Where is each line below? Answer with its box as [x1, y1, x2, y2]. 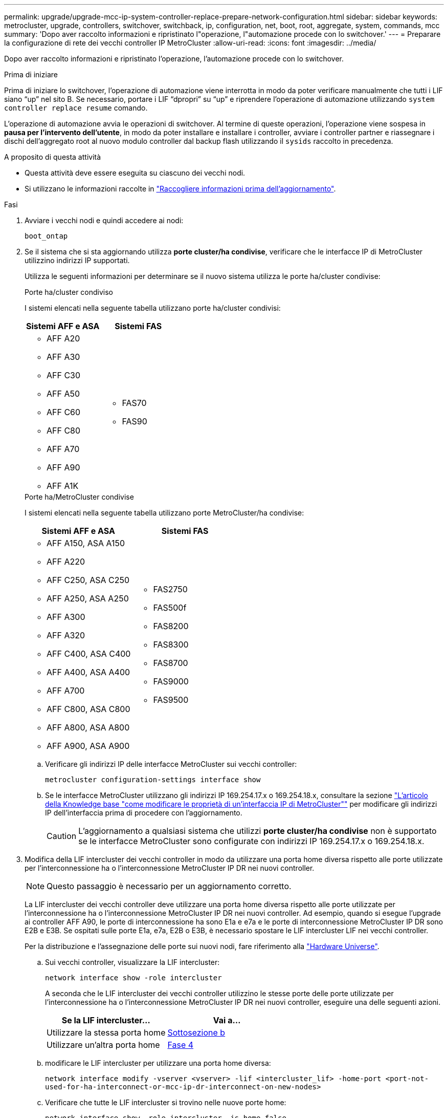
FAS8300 [153, 639, 189, 650]
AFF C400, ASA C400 [47, 649, 131, 659]
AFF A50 [47, 389, 80, 399]
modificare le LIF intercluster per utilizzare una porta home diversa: [45, 1059, 271, 1067]
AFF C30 [47, 370, 81, 380]
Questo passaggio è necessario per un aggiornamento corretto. [47, 881, 292, 891]
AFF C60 [47, 407, 81, 417]
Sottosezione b [167, 1027, 226, 1038]
